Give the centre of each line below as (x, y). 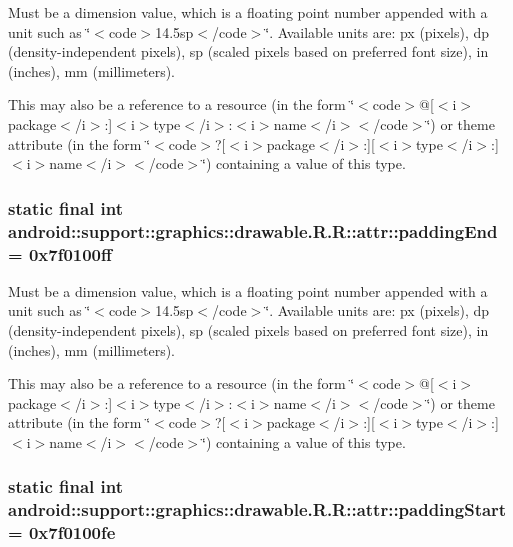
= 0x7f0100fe (62, 532)
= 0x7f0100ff (60, 253)
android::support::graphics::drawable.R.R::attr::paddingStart (257, 509)
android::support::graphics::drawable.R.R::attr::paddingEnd (253, 230)
